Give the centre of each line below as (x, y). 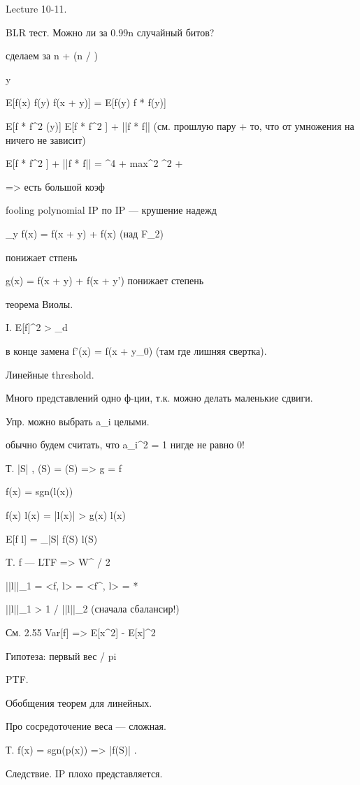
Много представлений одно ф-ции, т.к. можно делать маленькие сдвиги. (159, 398)
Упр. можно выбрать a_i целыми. (78, 421)
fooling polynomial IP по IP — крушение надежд (111, 210)
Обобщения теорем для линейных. (79, 702)
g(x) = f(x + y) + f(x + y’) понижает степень (105, 280)
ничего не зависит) (46, 139)
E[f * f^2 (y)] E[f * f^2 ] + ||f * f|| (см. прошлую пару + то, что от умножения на (180, 125)
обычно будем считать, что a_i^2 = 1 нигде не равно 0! (125, 445)
